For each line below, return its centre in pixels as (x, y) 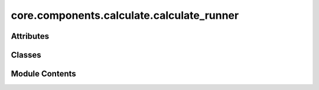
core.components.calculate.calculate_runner (125, 15)
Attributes (30, 36)
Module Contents (43, 74)
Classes (26, 55)
